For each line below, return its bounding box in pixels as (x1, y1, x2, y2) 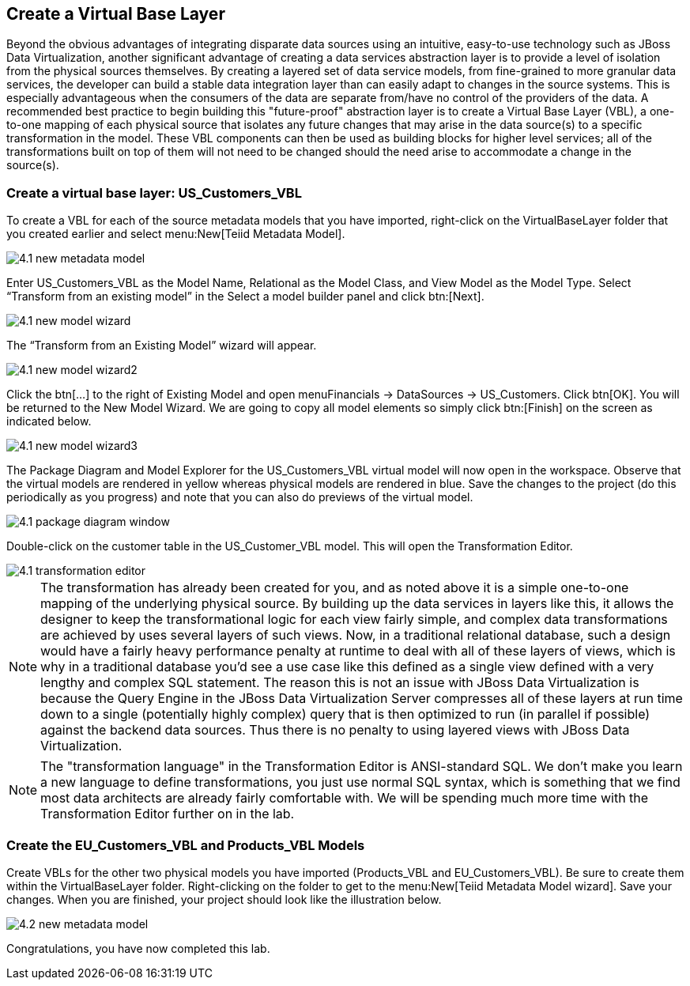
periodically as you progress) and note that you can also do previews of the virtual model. (6, 490, 473, 504)
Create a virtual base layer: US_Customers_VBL (6, 184, 302, 201)
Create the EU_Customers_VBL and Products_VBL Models (6, 837, 365, 853)
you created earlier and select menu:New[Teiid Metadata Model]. (6, 227, 345, 241)
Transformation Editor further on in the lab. (40, 806, 295, 822)
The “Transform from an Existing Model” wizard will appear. (6, 338, 317, 353)
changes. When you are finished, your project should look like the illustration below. (6, 892, 442, 906)
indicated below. (6, 414, 92, 429)
